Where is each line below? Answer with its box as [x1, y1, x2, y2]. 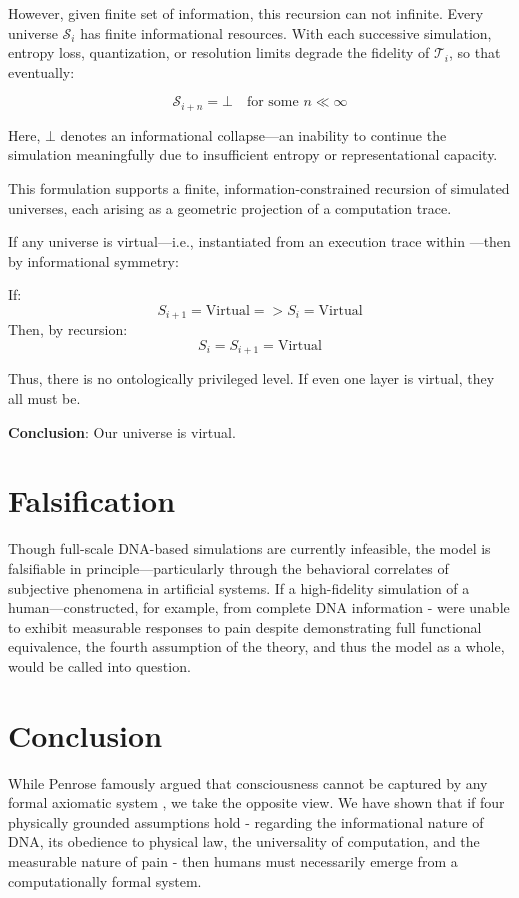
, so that [448, 42, 501, 63]
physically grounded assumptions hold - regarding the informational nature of [8, 811, 484, 832]
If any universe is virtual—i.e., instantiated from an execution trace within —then [8, 231, 511, 252]
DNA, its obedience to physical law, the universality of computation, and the [8, 831, 480, 852]
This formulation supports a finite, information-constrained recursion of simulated [8, 178, 510, 199]
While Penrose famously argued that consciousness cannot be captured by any [8, 772, 488, 793]
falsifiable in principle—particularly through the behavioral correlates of [8, 557, 449, 578]
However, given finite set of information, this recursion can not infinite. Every [8, 3, 484, 23]
